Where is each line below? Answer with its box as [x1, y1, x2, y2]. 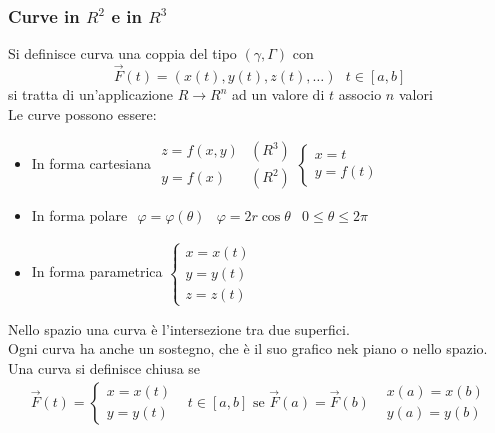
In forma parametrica [31, 261, 163, 282]
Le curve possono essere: [8, 103, 157, 124]
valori [398, 84, 433, 105]
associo [338, 84, 382, 105]
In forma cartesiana [31, 152, 151, 173]
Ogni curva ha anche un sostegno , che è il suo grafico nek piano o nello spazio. [8, 338, 488, 359]
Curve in [8, 3, 80, 28]
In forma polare [31, 205, 128, 226]
